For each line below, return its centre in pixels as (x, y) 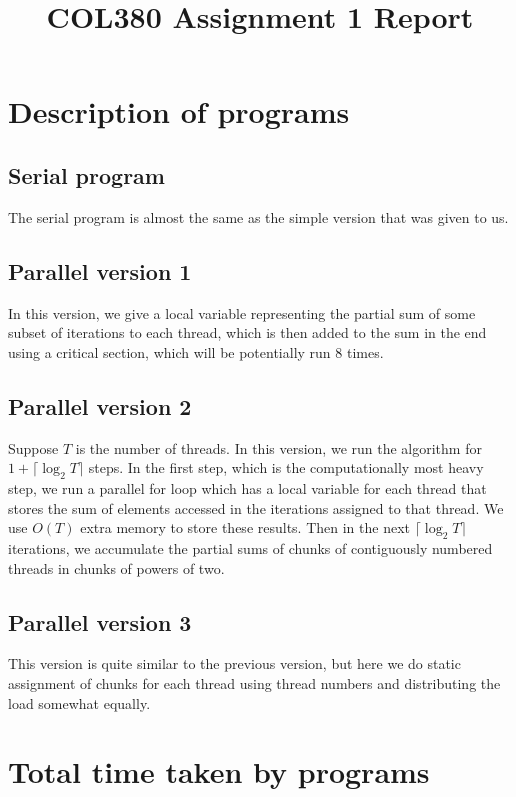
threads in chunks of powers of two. (116, 567)
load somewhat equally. (79, 702)
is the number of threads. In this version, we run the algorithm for (278, 447)
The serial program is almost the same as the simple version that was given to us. (258, 216)
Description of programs (179, 111)
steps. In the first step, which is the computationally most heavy (286, 467)
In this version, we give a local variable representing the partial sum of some (242, 312)
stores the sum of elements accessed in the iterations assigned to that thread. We (256, 507)
